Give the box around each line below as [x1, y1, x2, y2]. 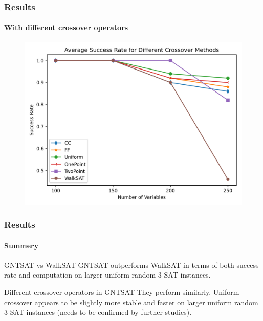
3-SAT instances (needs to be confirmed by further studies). [4, 307, 192, 317]
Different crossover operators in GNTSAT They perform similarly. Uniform [4, 287, 239, 297]
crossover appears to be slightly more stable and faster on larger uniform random [4, 296, 258, 307]
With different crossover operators [4, 22, 128, 33]
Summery [4, 240, 39, 250]
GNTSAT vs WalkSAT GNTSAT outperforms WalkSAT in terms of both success [4, 259, 259, 270]
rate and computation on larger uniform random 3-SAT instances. [4, 269, 211, 280]
